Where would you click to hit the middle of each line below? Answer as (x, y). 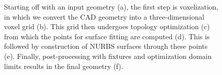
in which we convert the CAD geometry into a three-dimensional (104, 16)
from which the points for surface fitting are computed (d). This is (107, 36)
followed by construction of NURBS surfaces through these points (106, 46)
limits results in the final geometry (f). (64, 66)
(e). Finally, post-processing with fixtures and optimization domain (108, 56)
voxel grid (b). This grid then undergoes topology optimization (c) (107, 26)
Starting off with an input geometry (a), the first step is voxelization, (111, 7)
